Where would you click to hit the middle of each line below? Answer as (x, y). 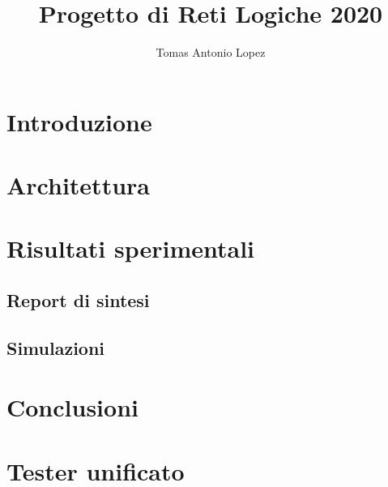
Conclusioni (72, 407)
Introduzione (79, 121)
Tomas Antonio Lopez (211, 52)
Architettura (78, 185)
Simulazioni (56, 347)
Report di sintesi (78, 300)
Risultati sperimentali (131, 248)
